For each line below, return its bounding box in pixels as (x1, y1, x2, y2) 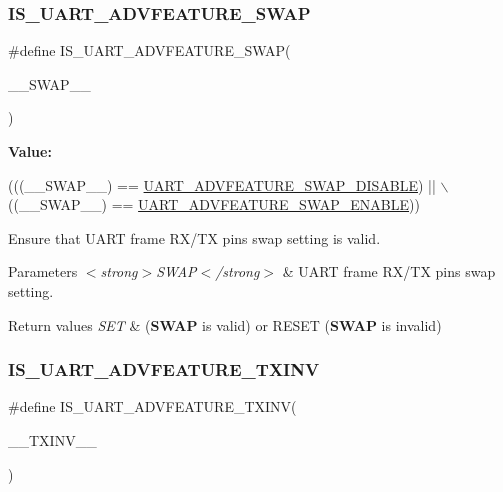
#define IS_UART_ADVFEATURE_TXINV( (8, 396, 297, 417)
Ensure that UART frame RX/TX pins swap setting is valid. (8, 227, 381, 248)
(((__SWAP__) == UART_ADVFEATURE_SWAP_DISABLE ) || (8, 174, 436, 195)
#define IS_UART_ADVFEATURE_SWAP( (8, 40, 291, 61)
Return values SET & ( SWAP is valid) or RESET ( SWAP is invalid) (8, 314, 442, 335)
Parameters (8, 261, 78, 282)
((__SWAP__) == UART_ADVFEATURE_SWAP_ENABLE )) (8, 194, 420, 215)
